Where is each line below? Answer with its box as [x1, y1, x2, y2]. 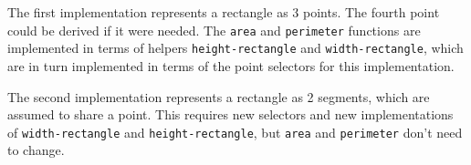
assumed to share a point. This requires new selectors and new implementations [7, 105, 454, 124]
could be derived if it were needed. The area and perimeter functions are [7, 20, 421, 39]
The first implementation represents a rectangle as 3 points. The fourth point [7, 3, 440, 21]
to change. [7, 140, 65, 160]
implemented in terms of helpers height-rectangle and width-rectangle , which [7, 38, 464, 57]
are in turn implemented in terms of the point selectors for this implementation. [7, 56, 455, 75]
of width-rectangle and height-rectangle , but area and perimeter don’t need [7, 122, 463, 141]
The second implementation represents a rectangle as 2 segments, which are [7, 87, 430, 106]
